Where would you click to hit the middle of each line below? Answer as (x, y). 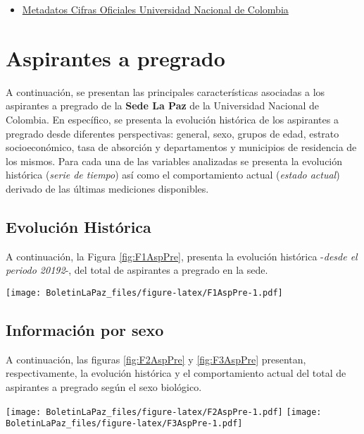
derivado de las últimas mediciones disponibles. (107, 188)
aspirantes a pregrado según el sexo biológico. (104, 386)
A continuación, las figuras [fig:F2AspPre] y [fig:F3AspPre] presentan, (156, 359)
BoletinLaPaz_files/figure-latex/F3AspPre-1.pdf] (124, 424)
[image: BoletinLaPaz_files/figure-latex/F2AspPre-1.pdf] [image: (164, 412)
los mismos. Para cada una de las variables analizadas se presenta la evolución (174, 161)
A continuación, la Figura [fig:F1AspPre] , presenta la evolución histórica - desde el (182, 256)
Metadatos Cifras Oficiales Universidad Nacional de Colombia (155, 9)
